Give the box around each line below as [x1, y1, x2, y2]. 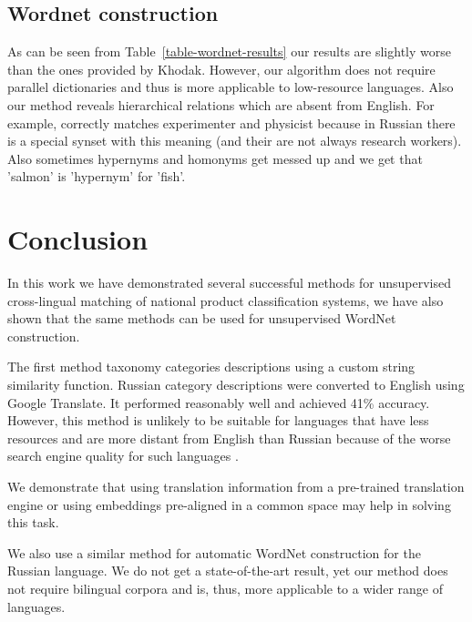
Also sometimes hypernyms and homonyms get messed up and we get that [7, 148, 423, 168]
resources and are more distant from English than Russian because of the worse [7, 428, 451, 447]
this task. [7, 513, 59, 532]
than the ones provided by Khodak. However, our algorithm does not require [7, 59, 436, 78]
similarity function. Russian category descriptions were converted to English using [7, 375, 465, 394]
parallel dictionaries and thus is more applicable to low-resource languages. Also [7, 77, 454, 97]
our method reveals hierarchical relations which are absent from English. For [7, 95, 435, 114]
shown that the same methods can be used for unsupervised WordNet [7, 309, 396, 328]
